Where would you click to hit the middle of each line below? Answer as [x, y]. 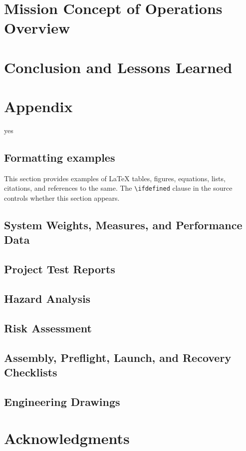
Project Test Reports [60, 269]
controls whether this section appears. [62, 198]
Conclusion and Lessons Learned [118, 67]
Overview [37, 28]
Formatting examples [60, 157]
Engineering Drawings [62, 401]
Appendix [38, 106]
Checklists [31, 372]
